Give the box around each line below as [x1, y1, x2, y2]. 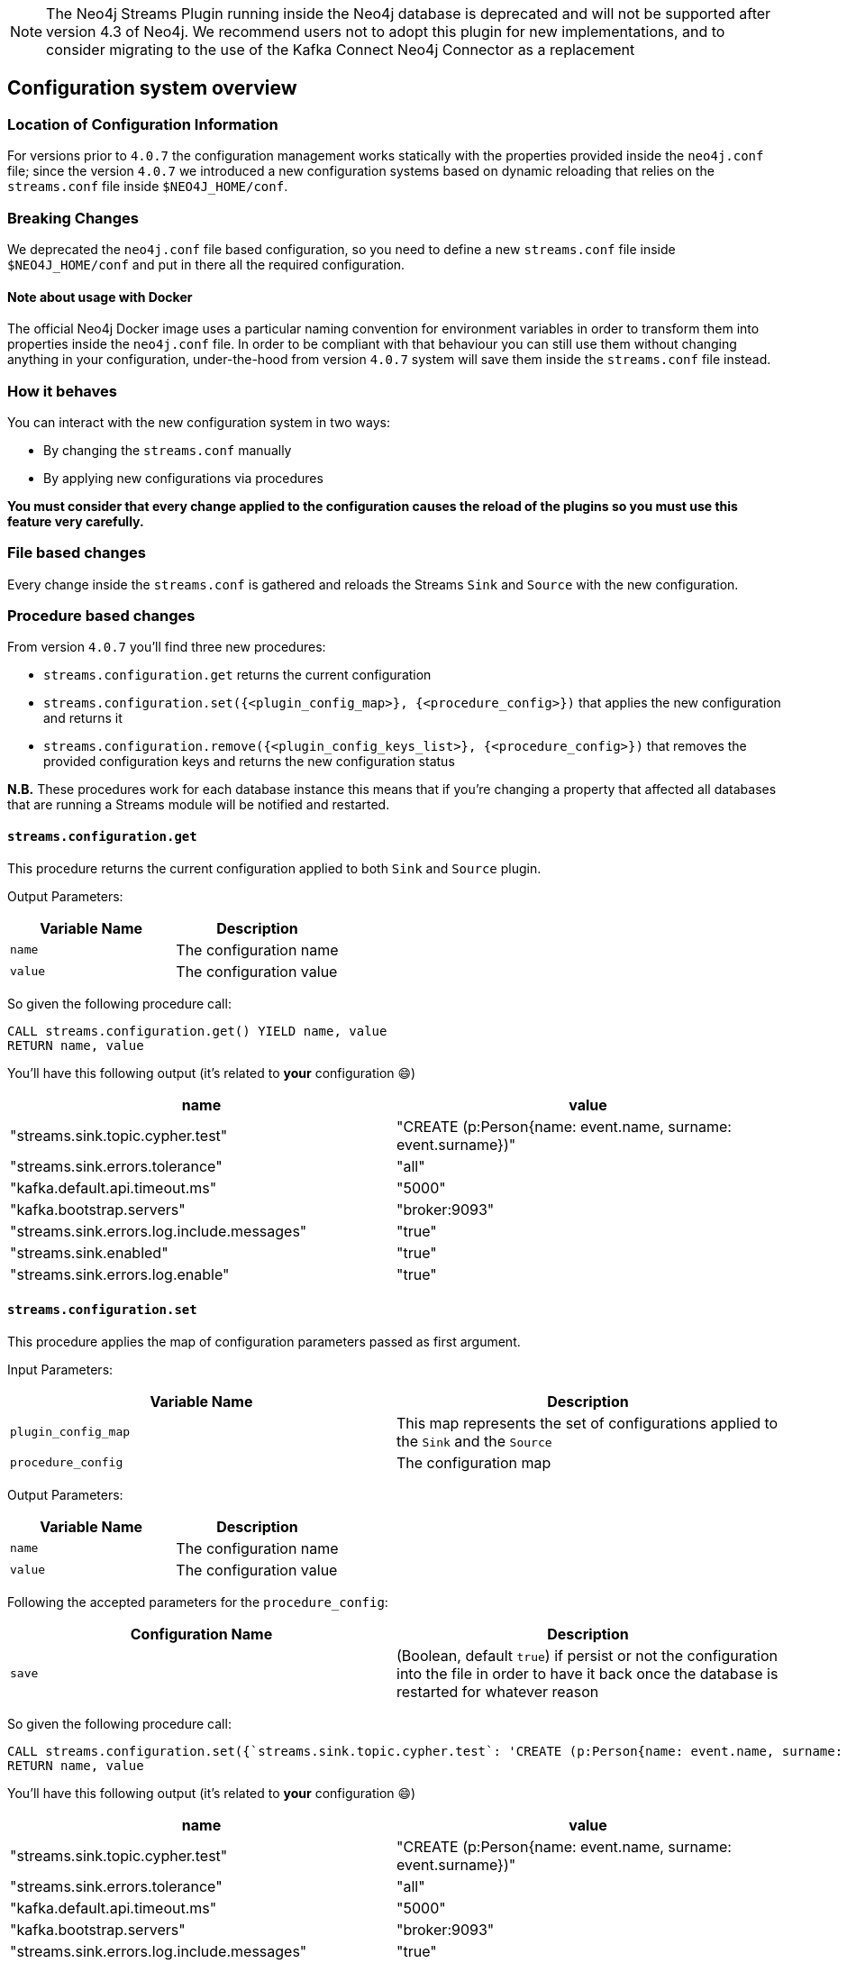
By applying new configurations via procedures [43, 470, 323, 486]
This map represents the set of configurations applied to [396, 1413, 779, 1432]
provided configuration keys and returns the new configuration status [43, 753, 455, 770]
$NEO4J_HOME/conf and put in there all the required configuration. [7, 256, 405, 272]
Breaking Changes [7, 208, 140, 227]
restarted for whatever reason [396, 1682, 599, 1701]
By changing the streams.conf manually [43, 442, 292, 458]
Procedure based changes [7, 607, 196, 625]
